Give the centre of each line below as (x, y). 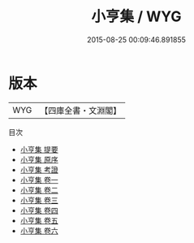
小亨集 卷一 (39, 180)
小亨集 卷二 (39, 190)
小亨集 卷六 (39, 230)
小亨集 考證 (39, 169)
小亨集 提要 (39, 149)
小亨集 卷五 (39, 220)
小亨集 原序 (39, 159)
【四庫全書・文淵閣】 (81, 111)
